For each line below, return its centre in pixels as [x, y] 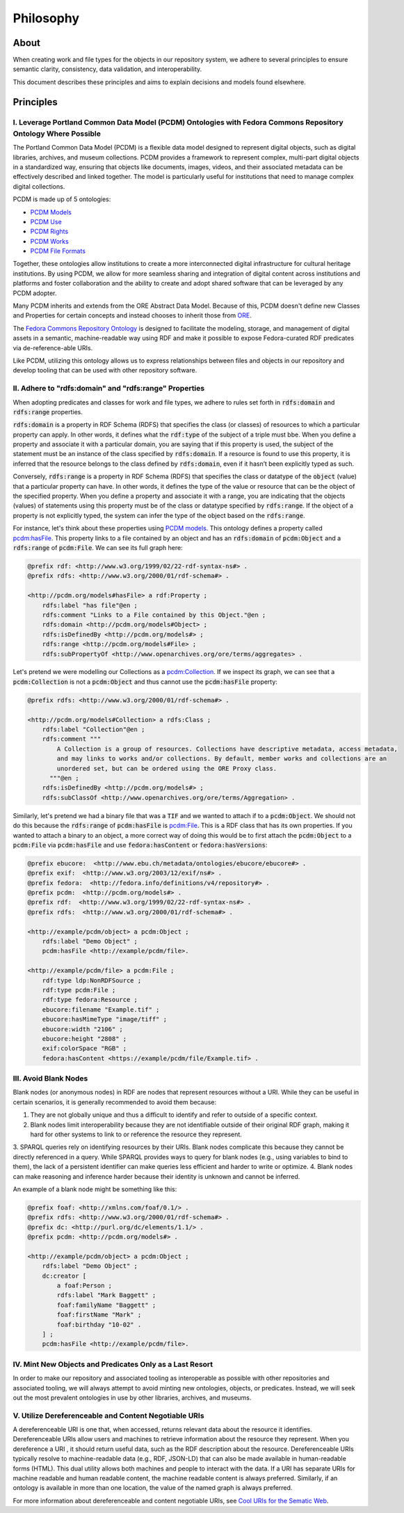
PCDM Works [49, 241]
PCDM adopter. [35, 293]
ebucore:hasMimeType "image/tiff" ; [104, 1019]
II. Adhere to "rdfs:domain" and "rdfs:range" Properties [109, 389]
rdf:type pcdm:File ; [79, 990]
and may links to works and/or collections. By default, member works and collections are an [222, 759]
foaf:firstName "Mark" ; [99, 1315]
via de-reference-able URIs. [53, 347]
